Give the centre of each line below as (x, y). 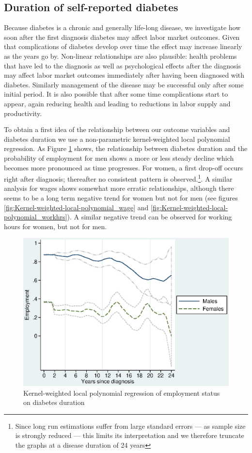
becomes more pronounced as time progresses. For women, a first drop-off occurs (124, 167)
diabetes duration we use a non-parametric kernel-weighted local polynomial (117, 139)
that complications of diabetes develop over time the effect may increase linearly (123, 46)
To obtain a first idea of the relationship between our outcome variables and (117, 129)
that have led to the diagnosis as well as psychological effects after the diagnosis (123, 65)
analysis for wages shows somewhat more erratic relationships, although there (119, 188)
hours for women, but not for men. (55, 226)
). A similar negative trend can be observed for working (150, 217)
